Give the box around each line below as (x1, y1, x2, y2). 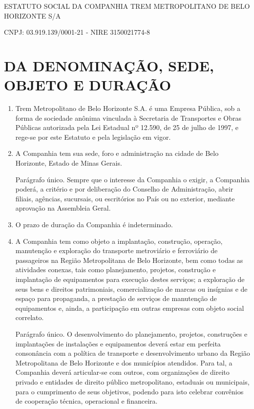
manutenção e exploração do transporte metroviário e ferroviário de (15, 245, 218, 256)
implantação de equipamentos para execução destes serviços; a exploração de (15, 274, 245, 284)
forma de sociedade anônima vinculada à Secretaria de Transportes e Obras (15, 112, 241, 123)
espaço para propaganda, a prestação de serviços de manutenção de (15, 293, 217, 303)
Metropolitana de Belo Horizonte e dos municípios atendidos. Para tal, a (15, 357, 233, 367)
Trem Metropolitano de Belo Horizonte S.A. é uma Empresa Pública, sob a (15, 103, 240, 113)
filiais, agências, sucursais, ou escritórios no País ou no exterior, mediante (15, 193, 235, 203)
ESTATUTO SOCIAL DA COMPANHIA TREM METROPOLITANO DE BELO (4, 1, 250, 11)
